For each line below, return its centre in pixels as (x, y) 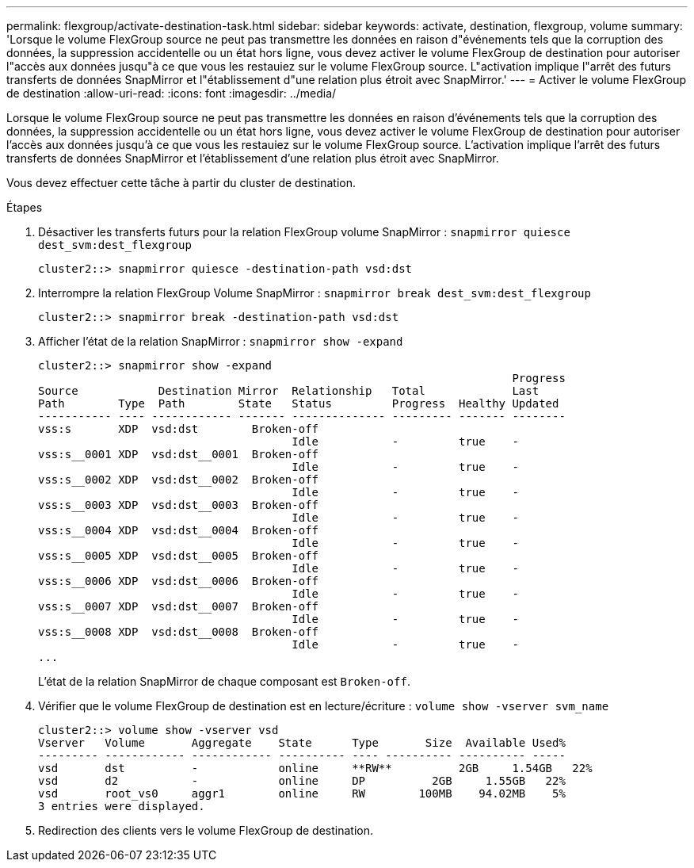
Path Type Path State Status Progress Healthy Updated (299, 403)
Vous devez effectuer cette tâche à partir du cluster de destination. (181, 183)
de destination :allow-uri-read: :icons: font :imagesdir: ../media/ (172, 93)
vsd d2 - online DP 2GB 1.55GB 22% (302, 781)
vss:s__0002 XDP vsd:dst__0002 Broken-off (179, 480)
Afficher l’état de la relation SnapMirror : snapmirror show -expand (221, 341)
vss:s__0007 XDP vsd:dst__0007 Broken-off (179, 606)
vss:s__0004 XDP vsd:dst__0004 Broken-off (179, 530)
